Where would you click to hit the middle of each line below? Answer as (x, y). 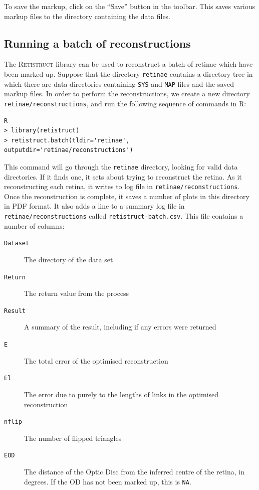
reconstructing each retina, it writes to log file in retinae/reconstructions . (122, 186)
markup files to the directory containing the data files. (87, 16)
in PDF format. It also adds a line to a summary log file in (94, 206)
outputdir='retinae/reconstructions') (69, 150)
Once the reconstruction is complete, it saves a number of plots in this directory (127, 196)
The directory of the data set (69, 259)
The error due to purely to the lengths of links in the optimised (121, 394)
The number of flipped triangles (73, 438)
